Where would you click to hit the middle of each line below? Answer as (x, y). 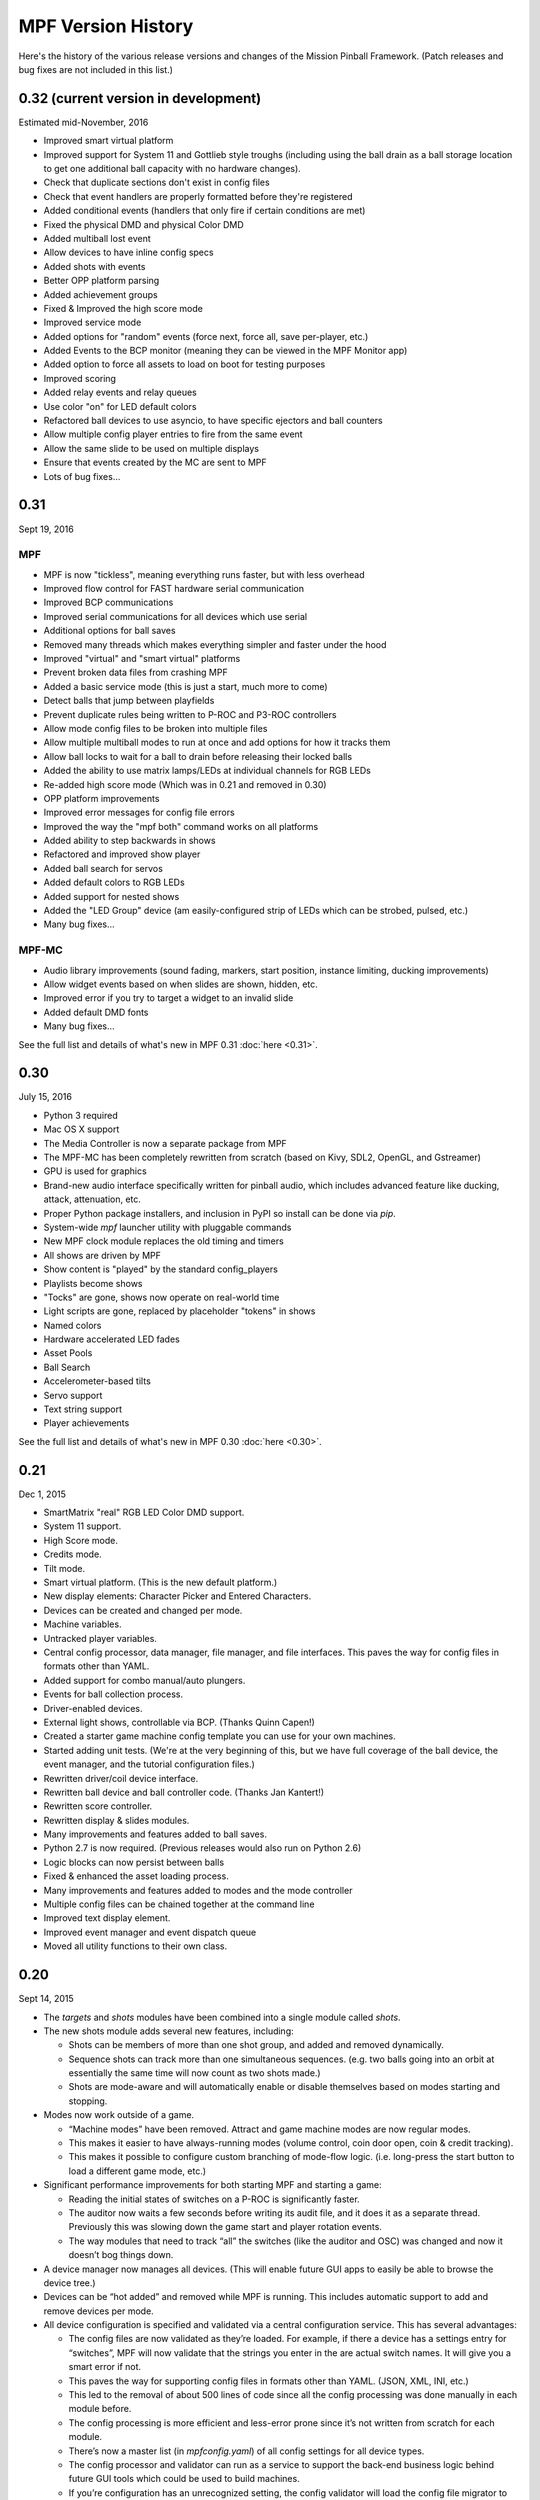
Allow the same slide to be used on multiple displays (151, 448)
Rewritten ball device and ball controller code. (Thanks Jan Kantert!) (184, 1792)
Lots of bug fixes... (82, 476)
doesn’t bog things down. (121, 2255)
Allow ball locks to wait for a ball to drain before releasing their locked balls (198, 756)
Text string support (83, 1409)
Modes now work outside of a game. (119, 2115)
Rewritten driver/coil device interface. (121, 1778)
